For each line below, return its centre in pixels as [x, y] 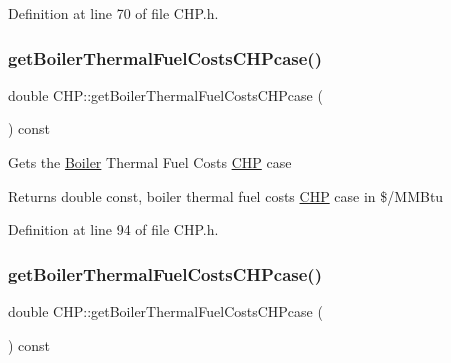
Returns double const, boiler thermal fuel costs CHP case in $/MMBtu [226, 195]
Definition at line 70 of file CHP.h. [113, 13]
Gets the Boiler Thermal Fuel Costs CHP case [150, 162]
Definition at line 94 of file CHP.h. [113, 229]
